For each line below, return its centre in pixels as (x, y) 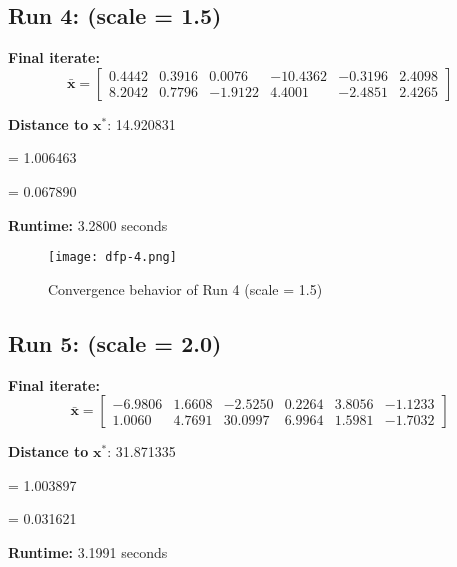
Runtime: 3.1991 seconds (88, 552)
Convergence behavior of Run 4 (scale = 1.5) (185, 288)
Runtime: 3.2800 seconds (88, 224)
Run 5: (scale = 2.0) (115, 342)
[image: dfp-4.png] (112, 257)
